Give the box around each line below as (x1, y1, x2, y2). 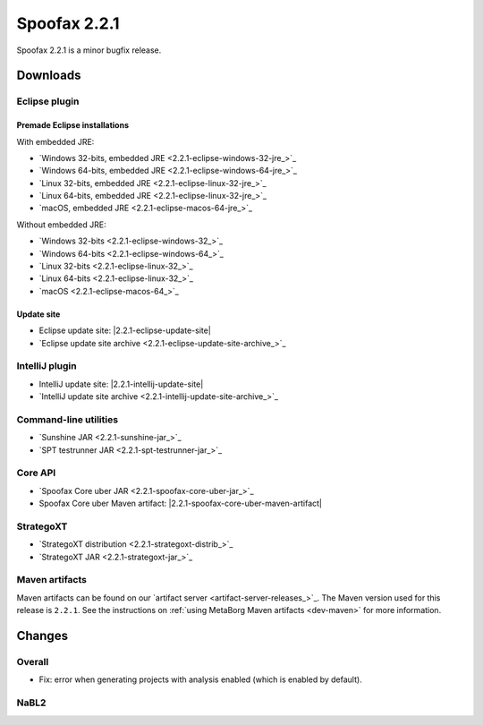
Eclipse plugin (16, 95, 80, 107)
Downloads (16, 68, 81, 83)
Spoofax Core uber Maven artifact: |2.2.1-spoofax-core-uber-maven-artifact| (38, 498, 322, 509)
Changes (16, 628, 69, 644)
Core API (16, 466, 56, 479)
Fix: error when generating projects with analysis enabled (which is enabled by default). (38, 674, 362, 685)
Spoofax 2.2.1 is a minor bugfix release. (16, 45, 162, 55)
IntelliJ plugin (16, 360, 77, 372)
